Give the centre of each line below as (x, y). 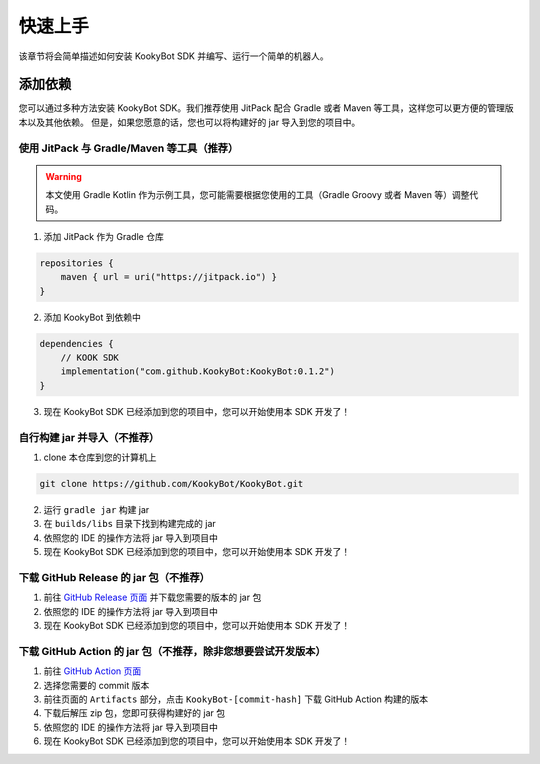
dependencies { (76, 343)
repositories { (76, 263)
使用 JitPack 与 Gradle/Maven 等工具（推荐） (128, 148)
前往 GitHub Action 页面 (92, 671)
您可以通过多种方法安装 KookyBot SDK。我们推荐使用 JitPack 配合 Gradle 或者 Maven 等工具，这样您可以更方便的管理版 (266, 108)
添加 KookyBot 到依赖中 (92, 317)
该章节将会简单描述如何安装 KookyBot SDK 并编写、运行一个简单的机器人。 (173, 56)
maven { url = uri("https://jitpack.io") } (168, 277)
